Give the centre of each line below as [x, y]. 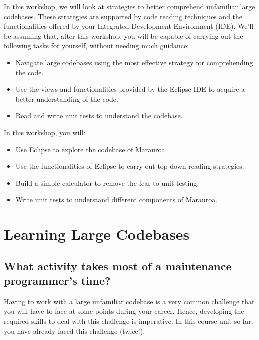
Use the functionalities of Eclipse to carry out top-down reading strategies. [130, 166]
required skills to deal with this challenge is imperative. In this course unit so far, [129, 321]
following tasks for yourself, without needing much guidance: [97, 46]
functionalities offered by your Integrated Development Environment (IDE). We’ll [129, 26]
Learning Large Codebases [97, 234]
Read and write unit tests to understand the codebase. [99, 116]
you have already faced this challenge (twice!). [75, 331]
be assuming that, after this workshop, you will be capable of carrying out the [124, 36]
